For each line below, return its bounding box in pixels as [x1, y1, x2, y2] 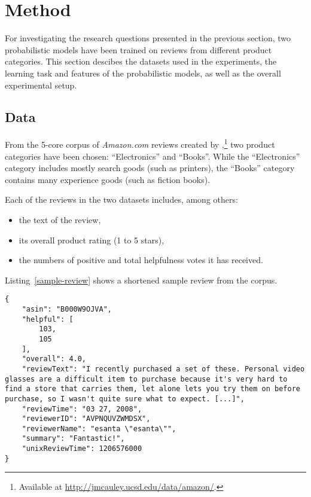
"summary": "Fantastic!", [22, 434, 125, 443]
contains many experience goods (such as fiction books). [5, 173, 211, 185]
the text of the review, [19, 213, 101, 225]
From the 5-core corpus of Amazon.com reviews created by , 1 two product [5, 136, 275, 150]
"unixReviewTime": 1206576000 [22, 444, 142, 453]
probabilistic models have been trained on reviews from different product [5, 43, 272, 56]
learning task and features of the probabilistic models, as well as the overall [5, 66, 281, 79]
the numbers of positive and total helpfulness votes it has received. [19, 254, 263, 266]
